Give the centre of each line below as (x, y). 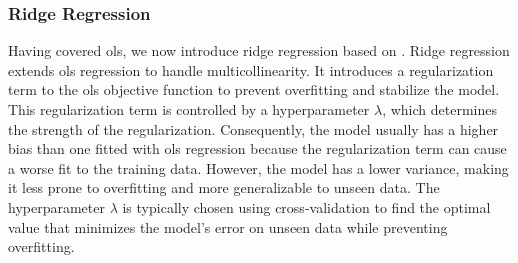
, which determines (439, 109)
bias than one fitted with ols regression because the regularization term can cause (257, 148)
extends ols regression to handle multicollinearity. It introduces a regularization (251, 69)
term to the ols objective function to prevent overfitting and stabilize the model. (254, 89)
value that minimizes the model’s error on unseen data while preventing (228, 226)
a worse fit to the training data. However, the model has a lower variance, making (258, 167)
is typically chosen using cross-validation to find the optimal (306, 206)
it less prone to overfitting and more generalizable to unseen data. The (224, 187)
